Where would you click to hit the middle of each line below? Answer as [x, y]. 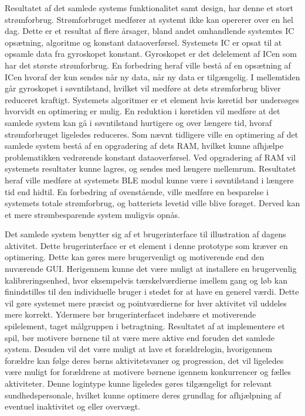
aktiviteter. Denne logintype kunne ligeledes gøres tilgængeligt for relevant [138, 383]
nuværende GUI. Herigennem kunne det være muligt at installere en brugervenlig [151, 269]
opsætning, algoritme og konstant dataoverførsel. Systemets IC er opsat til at [143, 42]
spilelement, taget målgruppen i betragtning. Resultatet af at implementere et [145, 326]
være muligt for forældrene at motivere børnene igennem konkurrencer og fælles [148, 372]
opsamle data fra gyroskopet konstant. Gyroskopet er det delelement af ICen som [151, 54]
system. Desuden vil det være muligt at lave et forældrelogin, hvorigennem [138, 349]
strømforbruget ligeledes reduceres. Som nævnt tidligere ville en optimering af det [152, 134]
